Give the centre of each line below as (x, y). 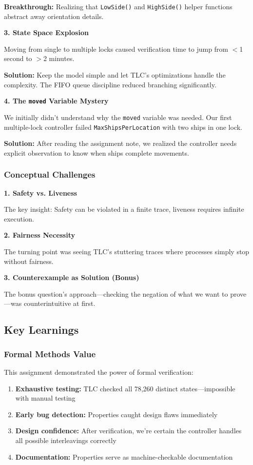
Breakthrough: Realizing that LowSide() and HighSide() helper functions (118, 6)
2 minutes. (59, 58)
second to (18, 58)
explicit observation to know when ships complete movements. (97, 152)
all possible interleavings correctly (66, 440)
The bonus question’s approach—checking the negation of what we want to (116, 293)
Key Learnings (41, 330)
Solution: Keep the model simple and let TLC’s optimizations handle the (115, 75)
